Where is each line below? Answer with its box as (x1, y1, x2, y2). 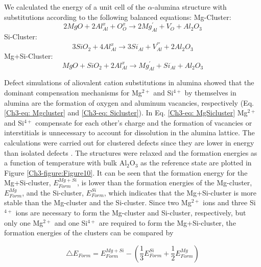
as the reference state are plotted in (140, 157, 252, 168)
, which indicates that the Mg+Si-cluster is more (104, 187, 256, 198)
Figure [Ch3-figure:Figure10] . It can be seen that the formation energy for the (4, 167, 248, 178)
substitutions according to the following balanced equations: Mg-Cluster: (4, 11, 231, 22)
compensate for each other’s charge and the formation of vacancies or (35, 117, 252, 128)
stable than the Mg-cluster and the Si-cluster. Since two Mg (4, 197, 192, 208)
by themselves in (184, 87, 236, 98)
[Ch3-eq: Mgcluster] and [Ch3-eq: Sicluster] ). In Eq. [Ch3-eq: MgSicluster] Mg (4, 107, 248, 118)
